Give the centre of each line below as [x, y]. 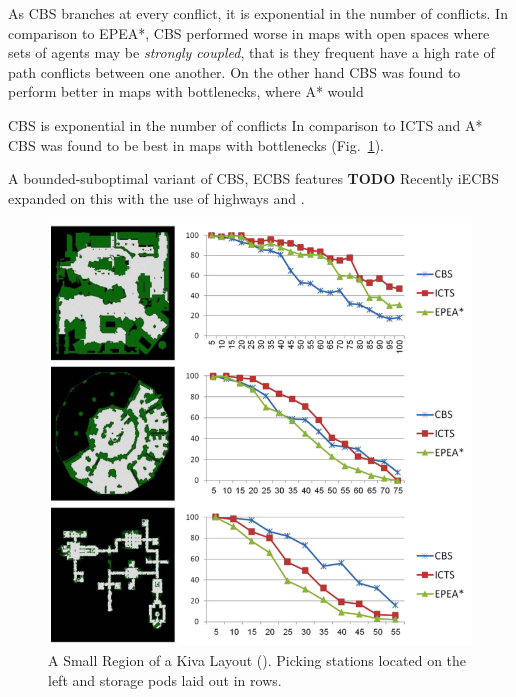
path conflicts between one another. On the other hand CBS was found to [234, 71]
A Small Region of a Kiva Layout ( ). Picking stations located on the [257, 659]
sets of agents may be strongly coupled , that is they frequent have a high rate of [251, 52]
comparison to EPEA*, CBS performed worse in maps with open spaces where [249, 32]
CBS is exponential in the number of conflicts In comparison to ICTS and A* [245, 124]
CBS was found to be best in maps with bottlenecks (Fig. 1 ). [196, 144]
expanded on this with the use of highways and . [156, 197]
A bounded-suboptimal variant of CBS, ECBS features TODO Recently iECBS [253, 178]
